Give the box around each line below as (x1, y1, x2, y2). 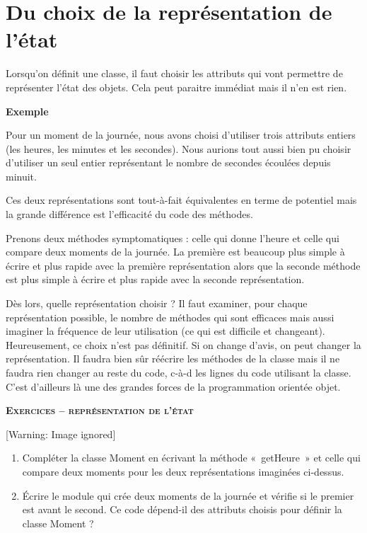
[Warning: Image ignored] (6, 426, 116, 441)
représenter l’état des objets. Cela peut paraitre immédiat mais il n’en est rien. (6, 79, 347, 94)
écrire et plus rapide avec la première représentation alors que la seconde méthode (6, 258, 361, 273)
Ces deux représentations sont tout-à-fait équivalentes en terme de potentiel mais (6, 193, 357, 207)
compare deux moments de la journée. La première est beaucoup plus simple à (6, 244, 345, 259)
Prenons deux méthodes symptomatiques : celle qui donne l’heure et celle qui (6, 230, 339, 245)
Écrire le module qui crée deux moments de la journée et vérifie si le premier (22, 488, 354, 503)
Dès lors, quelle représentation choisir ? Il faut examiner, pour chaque (6, 296, 308, 311)
